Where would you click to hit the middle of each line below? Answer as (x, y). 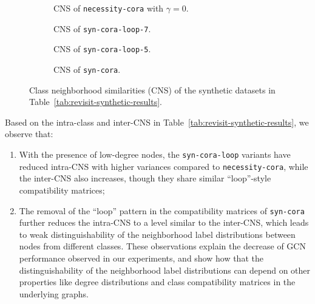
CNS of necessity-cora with (109, 8)
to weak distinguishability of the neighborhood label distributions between (157, 234)
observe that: (29, 134)
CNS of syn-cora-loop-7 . (102, 28)
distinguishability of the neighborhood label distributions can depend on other (165, 270)
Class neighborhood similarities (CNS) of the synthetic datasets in (152, 90)
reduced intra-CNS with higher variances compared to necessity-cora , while (164, 166)
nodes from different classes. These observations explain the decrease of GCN (162, 246)
